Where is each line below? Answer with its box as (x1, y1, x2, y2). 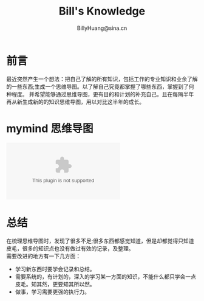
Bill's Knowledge (58, 4, 146, 18)
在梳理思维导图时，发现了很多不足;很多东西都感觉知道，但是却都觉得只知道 (6, 237, 194, 244)
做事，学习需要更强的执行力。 (15, 288, 90, 296)
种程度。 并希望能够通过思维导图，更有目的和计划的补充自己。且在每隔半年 (6, 90, 194, 98)
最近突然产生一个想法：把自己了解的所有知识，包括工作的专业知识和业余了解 (6, 75, 198, 83)
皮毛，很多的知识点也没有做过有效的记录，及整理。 (6, 244, 134, 252)
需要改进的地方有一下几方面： (6, 252, 81, 260)
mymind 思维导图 (6, 122, 93, 135)
